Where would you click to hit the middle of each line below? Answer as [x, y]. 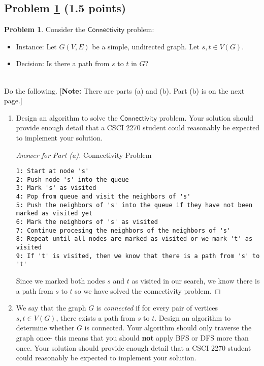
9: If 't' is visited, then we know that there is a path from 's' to [138, 256]
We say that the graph [51, 308]
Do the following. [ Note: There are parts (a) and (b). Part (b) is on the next [124, 90]
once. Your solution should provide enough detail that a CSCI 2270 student [134, 347]
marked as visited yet [54, 214]
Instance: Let [36, 46]
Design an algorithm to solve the [67, 117]
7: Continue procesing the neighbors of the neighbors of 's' [123, 230]
